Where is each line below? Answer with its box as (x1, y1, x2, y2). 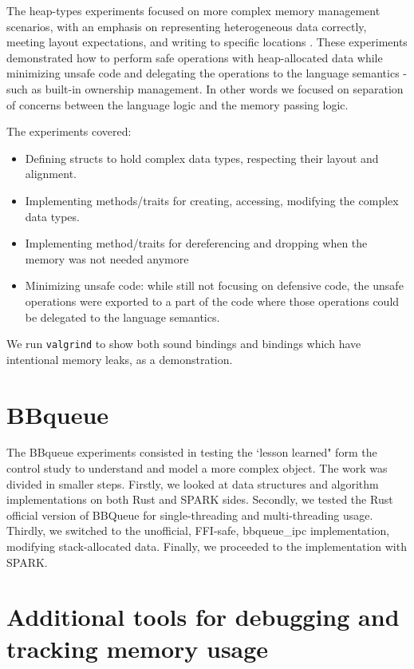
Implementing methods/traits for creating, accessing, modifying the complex (25, 192, 399, 208)
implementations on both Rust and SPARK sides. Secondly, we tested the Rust (6, 491, 393, 508)
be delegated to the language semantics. (25, 308, 220, 325)
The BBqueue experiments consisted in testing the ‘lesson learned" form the (6, 444, 377, 461)
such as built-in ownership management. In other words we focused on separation (6, 80, 404, 97)
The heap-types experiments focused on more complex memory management (6, 2, 380, 18)
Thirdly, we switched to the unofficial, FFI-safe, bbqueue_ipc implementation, (6, 522, 390, 539)
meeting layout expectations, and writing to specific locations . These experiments (6, 34, 408, 50)
